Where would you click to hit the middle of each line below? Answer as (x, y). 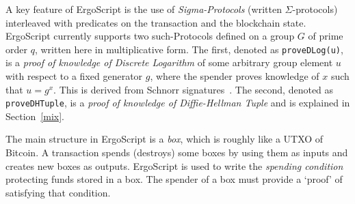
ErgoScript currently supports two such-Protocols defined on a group (150, 36)
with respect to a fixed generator (74, 76)
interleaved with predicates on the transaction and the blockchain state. (156, 22)
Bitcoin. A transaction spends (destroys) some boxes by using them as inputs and (177, 152)
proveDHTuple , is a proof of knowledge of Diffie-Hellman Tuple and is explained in (178, 103)
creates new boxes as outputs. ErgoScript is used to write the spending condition (174, 165)
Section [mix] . (35, 116)
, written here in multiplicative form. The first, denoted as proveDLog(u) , (189, 49)
